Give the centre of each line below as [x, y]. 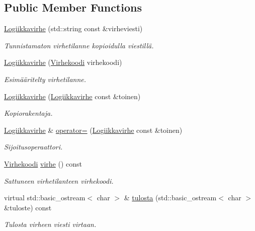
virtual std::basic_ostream [45, 198]
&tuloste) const [28, 207]
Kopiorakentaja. [28, 113]
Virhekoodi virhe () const [43, 163]
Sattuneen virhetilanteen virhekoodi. [59, 180]
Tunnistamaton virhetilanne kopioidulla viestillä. [79, 45]
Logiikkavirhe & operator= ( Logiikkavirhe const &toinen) [93, 130]
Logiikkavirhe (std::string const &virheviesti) [73, 28]
